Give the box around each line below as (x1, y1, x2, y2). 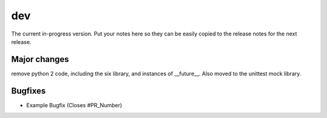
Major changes (11, 54, 70, 64)
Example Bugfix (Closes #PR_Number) (26, 101, 122, 108)
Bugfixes (11, 85, 46, 96)
